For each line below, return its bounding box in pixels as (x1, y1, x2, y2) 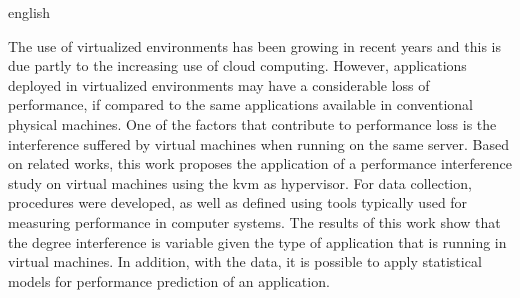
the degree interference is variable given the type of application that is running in (8, 231, 507, 252)
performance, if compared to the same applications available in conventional (8, 94, 473, 115)
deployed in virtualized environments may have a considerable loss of (8, 74, 430, 95)
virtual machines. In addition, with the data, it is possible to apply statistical (8, 251, 482, 272)
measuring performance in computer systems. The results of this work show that (8, 211, 501, 232)
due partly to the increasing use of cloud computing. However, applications (8, 55, 467, 76)
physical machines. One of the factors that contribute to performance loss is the (8, 113, 497, 134)
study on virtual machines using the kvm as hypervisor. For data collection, (8, 172, 472, 193)
